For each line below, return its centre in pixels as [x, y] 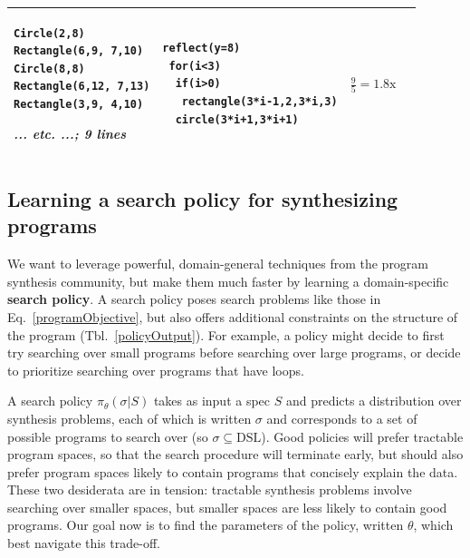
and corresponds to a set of [342, 418]
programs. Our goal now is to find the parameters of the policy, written [206, 525]
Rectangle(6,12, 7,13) [82, 87]
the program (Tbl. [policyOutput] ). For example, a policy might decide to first [226, 334]
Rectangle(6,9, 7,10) [79, 51]
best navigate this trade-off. [84, 543]
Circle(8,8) [49, 69]
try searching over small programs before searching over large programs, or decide [234, 352]
